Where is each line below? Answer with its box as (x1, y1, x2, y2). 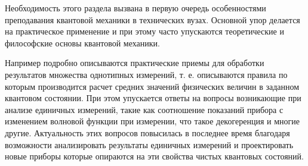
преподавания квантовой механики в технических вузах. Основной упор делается (5, 13, 300, 26)
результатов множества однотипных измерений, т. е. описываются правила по (5, 68, 288, 80)
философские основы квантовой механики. (5, 36, 160, 49)
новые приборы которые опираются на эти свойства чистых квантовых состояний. (5, 150, 304, 162)
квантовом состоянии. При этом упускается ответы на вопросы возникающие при (5, 92, 301, 104)
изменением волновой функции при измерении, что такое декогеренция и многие (5, 115, 300, 127)
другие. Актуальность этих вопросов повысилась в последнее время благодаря (5, 126, 290, 139)
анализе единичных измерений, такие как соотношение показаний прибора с (5, 103, 284, 115)
